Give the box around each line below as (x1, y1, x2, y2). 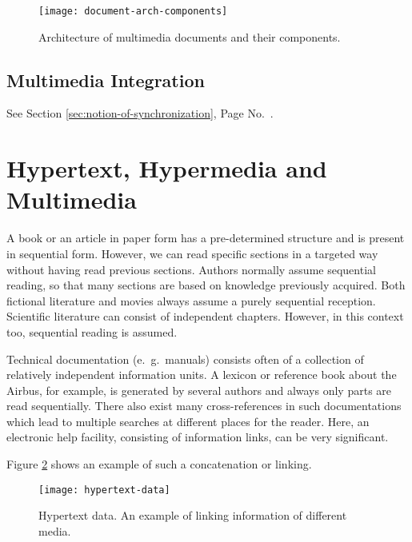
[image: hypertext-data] (38, 484, 170, 496)
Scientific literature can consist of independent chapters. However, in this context (6, 308, 404, 325)
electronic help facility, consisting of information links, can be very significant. (6, 428, 389, 445)
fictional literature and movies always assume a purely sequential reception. (6, 292, 376, 309)
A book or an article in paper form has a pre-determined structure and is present (6, 229, 405, 246)
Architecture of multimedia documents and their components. (38, 28, 341, 45)
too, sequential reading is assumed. (6, 323, 178, 340)
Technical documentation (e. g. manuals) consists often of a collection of (6, 350, 364, 367)
